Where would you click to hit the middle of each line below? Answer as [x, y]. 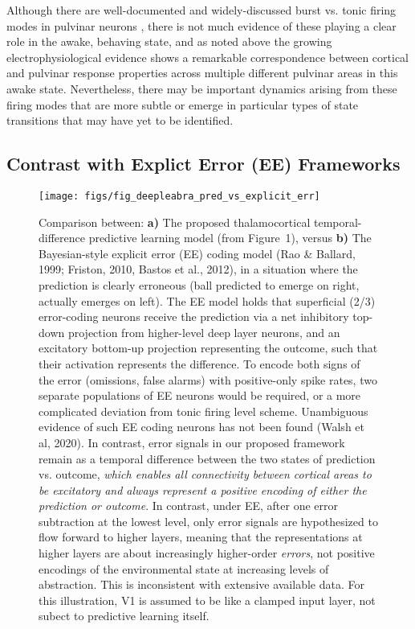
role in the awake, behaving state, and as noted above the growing [169, 41]
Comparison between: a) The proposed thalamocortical [175, 222]
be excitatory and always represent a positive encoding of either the [203, 489]
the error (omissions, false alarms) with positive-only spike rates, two [208, 379]
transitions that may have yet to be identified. [120, 120]
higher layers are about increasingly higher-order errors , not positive [207, 553]
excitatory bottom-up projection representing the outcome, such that [208, 348]
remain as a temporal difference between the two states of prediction [207, 458]
